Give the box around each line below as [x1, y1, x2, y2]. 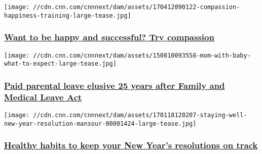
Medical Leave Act [4, 90, 82, 103]
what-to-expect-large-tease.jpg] [4, 60, 117, 68]
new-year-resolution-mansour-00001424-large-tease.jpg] [4, 120, 197, 127]
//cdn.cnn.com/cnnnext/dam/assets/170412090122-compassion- [33, 4, 240, 11]
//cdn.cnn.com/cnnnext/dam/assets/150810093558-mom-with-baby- [33, 52, 251, 59]
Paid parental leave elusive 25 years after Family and [4, 79, 225, 91]
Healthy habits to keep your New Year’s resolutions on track [4, 139, 258, 151]
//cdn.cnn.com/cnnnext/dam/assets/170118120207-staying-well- [33, 111, 247, 119]
